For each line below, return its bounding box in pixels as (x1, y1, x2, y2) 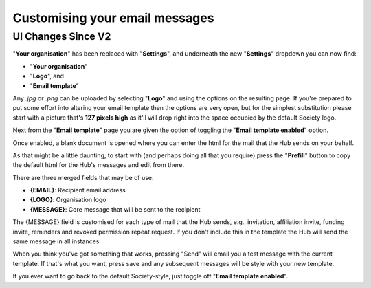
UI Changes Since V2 (12, 30, 111, 43)
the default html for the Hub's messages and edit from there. (12, 161, 185, 169)
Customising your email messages (12, 10, 214, 25)
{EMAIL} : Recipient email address (30, 186, 126, 195)
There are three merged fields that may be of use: (12, 173, 154, 181)
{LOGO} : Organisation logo (30, 196, 106, 204)
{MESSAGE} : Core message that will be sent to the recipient (30, 205, 201, 213)
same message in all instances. (12, 237, 101, 245)
